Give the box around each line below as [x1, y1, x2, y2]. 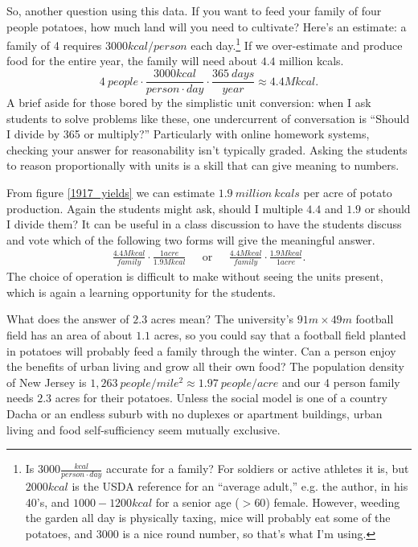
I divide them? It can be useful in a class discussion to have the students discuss [6, 216, 402, 232]
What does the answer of [6, 311, 129, 327]
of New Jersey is [6, 373, 87, 390]
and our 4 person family [281, 373, 400, 390]
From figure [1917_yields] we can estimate [6, 184, 215, 201]
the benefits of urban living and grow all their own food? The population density [6, 358, 405, 375]
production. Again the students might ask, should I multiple [6, 199, 303, 216]
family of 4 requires [6, 36, 102, 53]
